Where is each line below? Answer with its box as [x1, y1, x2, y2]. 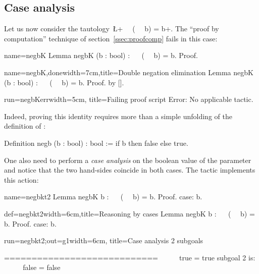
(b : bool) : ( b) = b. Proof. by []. [4, 77, 124, 87]
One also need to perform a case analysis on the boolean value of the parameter [4, 154, 251, 165]
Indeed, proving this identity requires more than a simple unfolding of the [4, 111, 232, 121]
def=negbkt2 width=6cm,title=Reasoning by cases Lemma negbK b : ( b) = [4, 208, 255, 218]
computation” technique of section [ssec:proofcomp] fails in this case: [4, 33, 218, 43]
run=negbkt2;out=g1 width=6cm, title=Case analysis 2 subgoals [4, 235, 203, 246]
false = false [23, 262, 61, 272]
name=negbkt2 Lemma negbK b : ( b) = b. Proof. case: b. [4, 191, 202, 202]
